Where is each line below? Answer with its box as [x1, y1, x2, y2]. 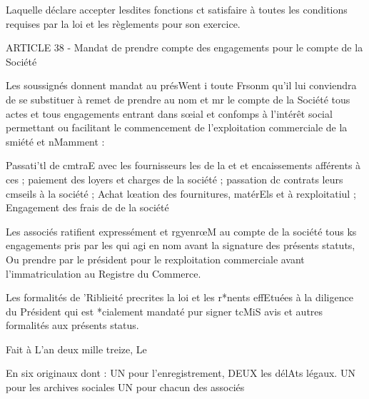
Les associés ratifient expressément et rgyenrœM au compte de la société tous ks [6, 223, 357, 238]
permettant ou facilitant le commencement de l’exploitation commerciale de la [6, 120, 348, 135]
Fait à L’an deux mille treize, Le [6, 341, 147, 356]
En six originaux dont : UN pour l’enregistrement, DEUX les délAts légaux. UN [6, 365, 355, 380]
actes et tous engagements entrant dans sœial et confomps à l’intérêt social [6, 106, 333, 121]
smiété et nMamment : [6, 133, 105, 148]
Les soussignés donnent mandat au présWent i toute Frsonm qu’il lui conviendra [6, 78, 357, 93]
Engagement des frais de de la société [6, 200, 169, 215]
